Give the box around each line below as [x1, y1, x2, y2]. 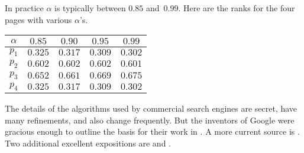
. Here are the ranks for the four [178, 2, 295, 14]
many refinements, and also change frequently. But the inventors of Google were [5, 113, 295, 126]
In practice [5, 2, 44, 14]
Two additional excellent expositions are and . [5, 136, 171, 149]
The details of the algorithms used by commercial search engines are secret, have [5, 102, 297, 114]
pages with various [5, 13, 72, 25]
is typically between [54, 2, 126, 14]
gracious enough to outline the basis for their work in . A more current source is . [5, 125, 300, 138]
